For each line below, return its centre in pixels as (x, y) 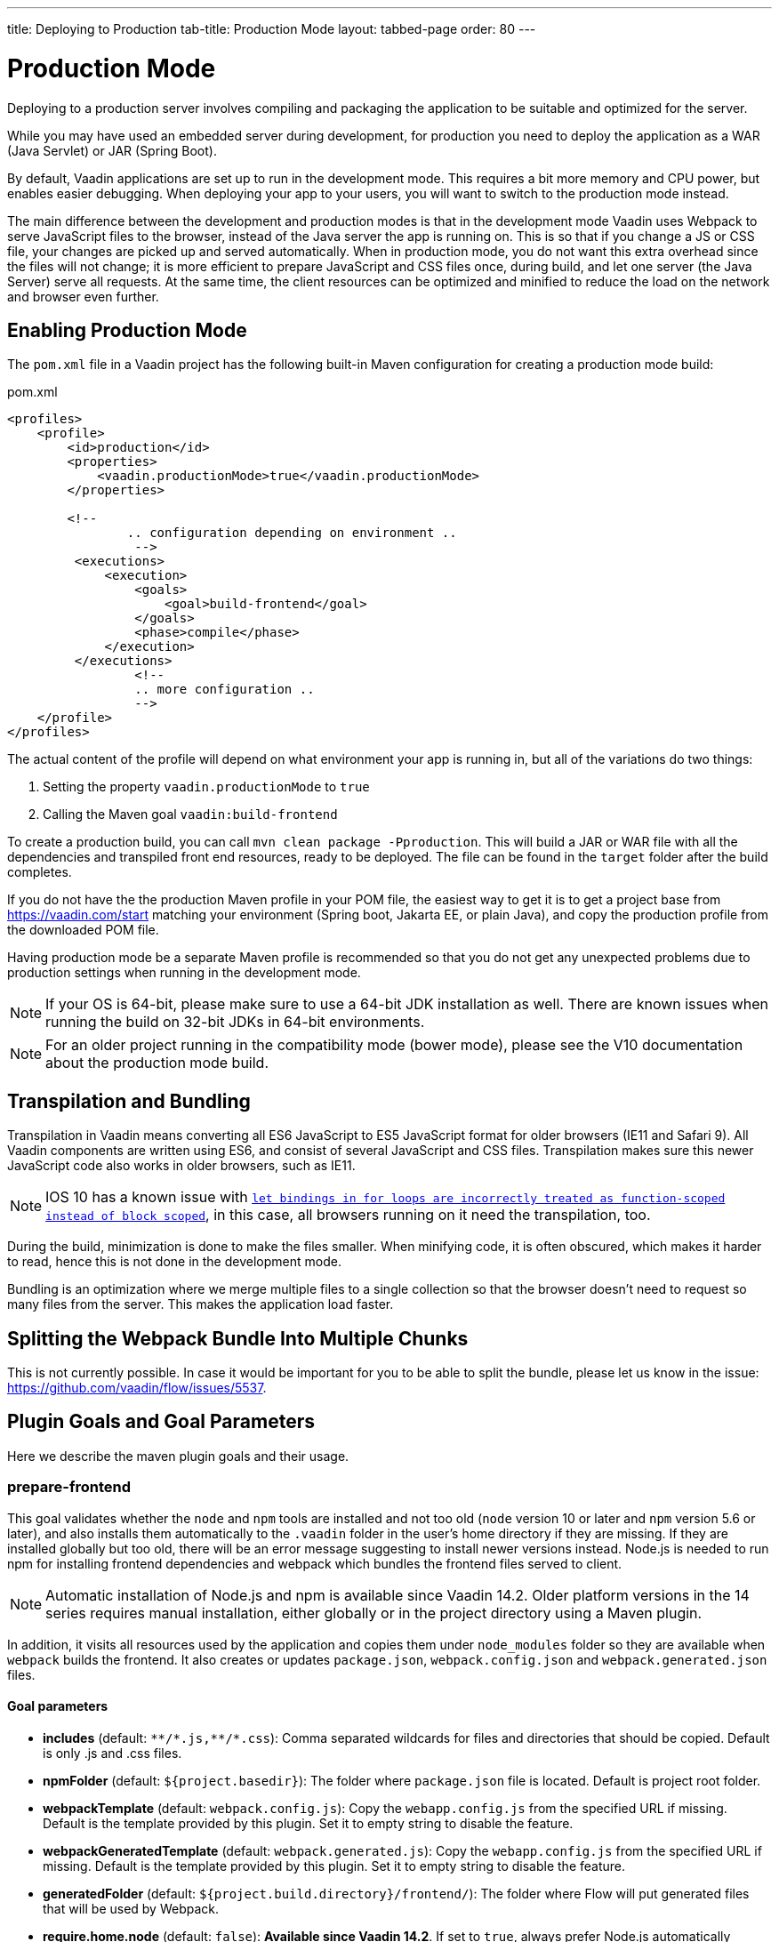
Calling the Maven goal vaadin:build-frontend (190, 815)
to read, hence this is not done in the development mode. (174, 1262)
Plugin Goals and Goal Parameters (161, 1422)
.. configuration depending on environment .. (292, 533)
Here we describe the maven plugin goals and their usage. (178, 1456)
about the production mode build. (157, 1063)
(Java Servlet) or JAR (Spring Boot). (112, 150)
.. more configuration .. (225, 690)
